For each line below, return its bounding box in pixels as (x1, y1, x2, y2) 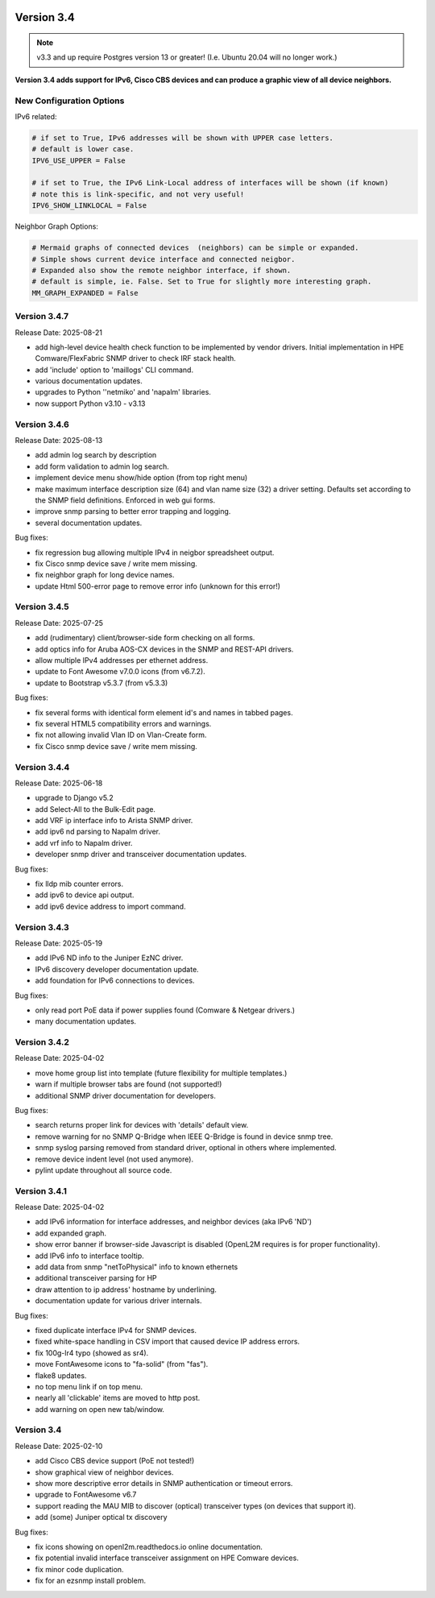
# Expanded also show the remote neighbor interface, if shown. (31, 266, 292, 275)
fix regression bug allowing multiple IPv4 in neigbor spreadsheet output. (35, 548, 275, 557)
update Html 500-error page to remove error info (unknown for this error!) (35, 581, 281, 591)
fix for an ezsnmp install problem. (35, 1575, 147, 1586)
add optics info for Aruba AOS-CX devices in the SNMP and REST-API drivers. (35, 644, 294, 654)
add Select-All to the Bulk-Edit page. (35, 804, 156, 813)
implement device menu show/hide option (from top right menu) (35, 473, 248, 482)
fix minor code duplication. (35, 1564, 124, 1574)
